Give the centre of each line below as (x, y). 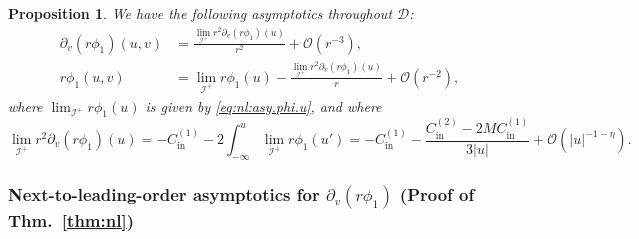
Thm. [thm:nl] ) (71, 219)
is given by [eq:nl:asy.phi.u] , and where (263, 105)
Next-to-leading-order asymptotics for (164, 193)
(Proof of (437, 193)
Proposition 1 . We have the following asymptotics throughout (200, 13)
